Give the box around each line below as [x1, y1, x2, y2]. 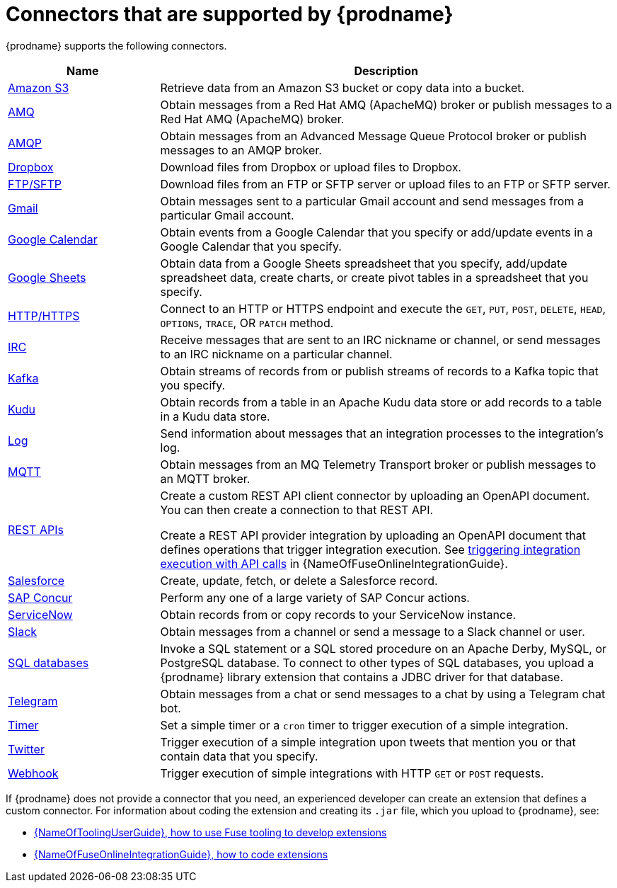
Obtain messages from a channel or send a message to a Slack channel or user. [160, 624, 585, 639]
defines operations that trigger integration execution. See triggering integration [160, 542, 581, 557]
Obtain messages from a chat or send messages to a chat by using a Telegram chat [160, 686, 606, 701]
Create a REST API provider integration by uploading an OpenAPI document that [160, 528, 586, 542]
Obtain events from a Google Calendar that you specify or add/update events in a [160, 224, 594, 239]
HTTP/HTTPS [8, 308, 80, 323]
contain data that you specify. [160, 748, 318, 763]
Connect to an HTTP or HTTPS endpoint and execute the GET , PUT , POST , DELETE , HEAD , [160, 301, 606, 316]
